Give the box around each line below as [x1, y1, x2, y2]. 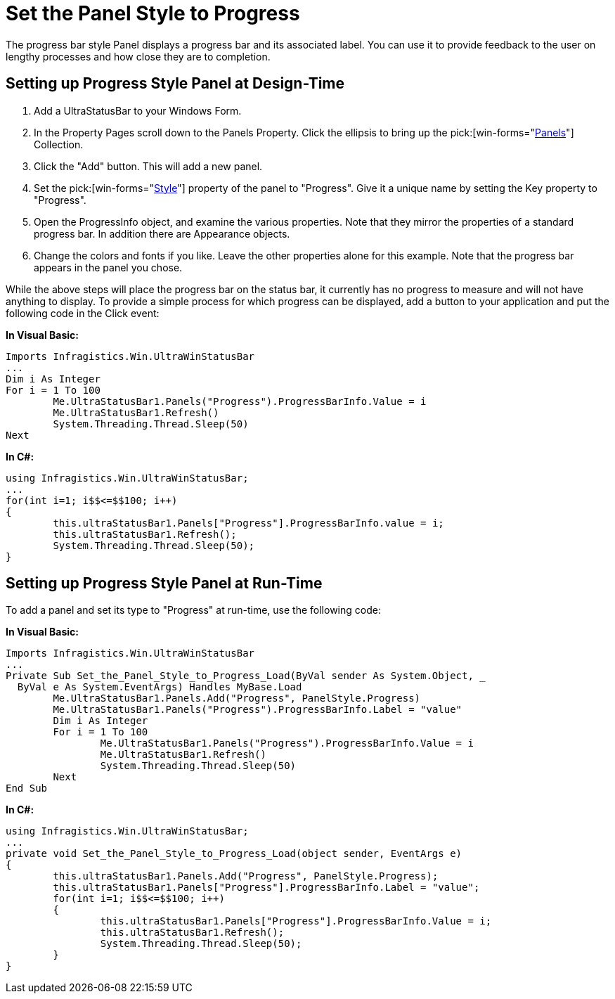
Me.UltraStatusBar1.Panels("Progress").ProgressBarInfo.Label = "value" [53, 704, 462, 716]
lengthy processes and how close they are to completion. [6, 50, 271, 63]
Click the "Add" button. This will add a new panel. [34, 160, 263, 172]
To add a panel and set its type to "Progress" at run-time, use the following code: [6, 604, 381, 617]
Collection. [34, 138, 84, 150]
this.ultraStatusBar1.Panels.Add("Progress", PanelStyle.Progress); [53, 870, 439, 882]
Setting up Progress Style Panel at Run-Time [6, 574, 323, 593]
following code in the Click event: [6, 307, 160, 319]
